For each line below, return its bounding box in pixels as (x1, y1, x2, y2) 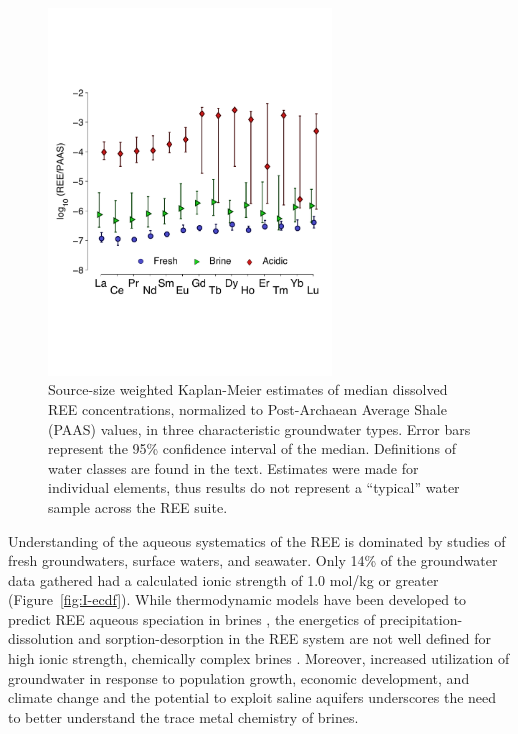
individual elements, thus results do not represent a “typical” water (48, 477, 460, 498)
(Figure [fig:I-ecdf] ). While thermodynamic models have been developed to (8, 589, 467, 610)
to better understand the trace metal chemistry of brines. (8, 706, 359, 727)
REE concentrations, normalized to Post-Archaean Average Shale (48, 398, 447, 419)
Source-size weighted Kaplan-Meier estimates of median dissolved (48, 379, 448, 400)
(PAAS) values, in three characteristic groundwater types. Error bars (48, 418, 471, 439)
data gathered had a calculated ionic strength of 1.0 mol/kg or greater (8, 569, 439, 590)
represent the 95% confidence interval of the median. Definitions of (48, 438, 457, 459)
